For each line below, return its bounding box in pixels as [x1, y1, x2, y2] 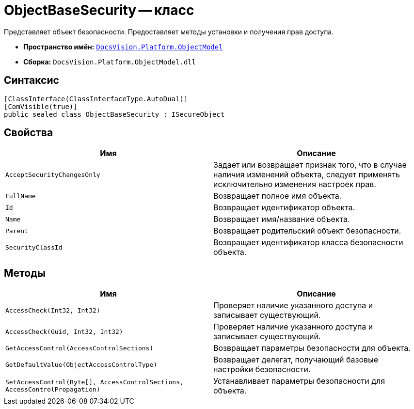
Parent [5, 227, 28, 235]
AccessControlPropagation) [5, 386, 100, 393]
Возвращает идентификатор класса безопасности [213, 237, 403, 248]
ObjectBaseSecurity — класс [4, 2, 194, 18]
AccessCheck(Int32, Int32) [5, 306, 100, 314]
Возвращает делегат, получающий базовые [213, 355, 379, 365]
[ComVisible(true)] [4, 102, 78, 110]
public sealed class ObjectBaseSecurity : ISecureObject [4, 110, 225, 118]
